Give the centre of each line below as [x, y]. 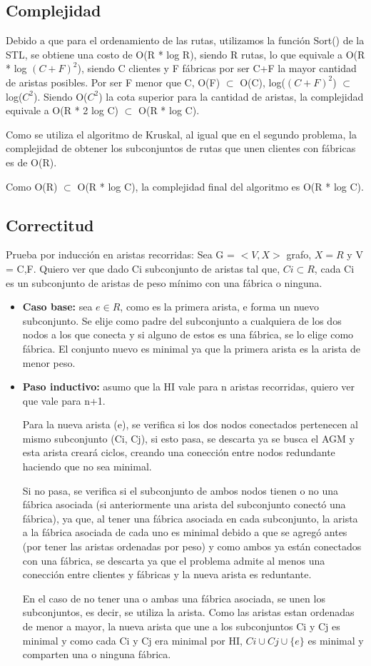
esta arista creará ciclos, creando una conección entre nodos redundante [179, 452]
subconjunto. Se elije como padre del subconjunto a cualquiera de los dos [182, 320]
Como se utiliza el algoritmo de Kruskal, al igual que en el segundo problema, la [181, 134]
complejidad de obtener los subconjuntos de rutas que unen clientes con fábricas [181, 148]
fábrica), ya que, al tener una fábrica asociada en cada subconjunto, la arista [190, 518]
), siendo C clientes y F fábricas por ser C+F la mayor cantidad [217, 68]
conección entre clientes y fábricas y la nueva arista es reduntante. [167, 574]
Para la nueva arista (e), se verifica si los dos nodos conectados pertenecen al [190, 424]
